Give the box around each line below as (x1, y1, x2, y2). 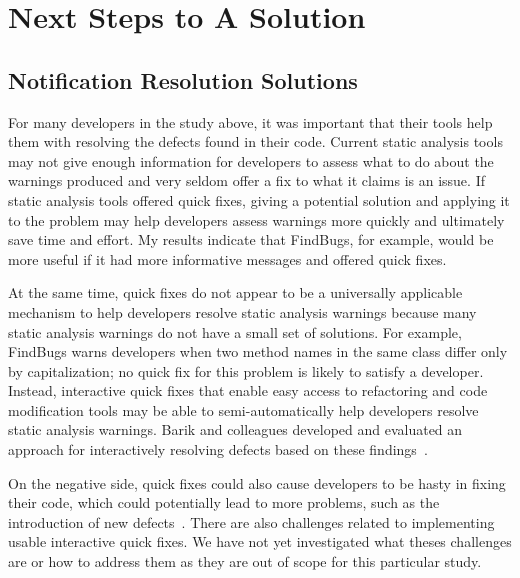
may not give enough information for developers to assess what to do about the (8, 150, 494, 171)
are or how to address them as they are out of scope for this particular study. (8, 551, 482, 572)
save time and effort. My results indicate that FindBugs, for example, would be (8, 229, 494, 250)
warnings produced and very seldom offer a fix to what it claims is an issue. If (8, 170, 485, 191)
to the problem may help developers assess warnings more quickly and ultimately (8, 209, 505, 230)
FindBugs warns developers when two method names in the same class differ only (8, 341, 508, 362)
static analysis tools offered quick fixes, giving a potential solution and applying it (8, 189, 510, 210)
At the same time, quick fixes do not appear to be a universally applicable (8, 282, 463, 303)
